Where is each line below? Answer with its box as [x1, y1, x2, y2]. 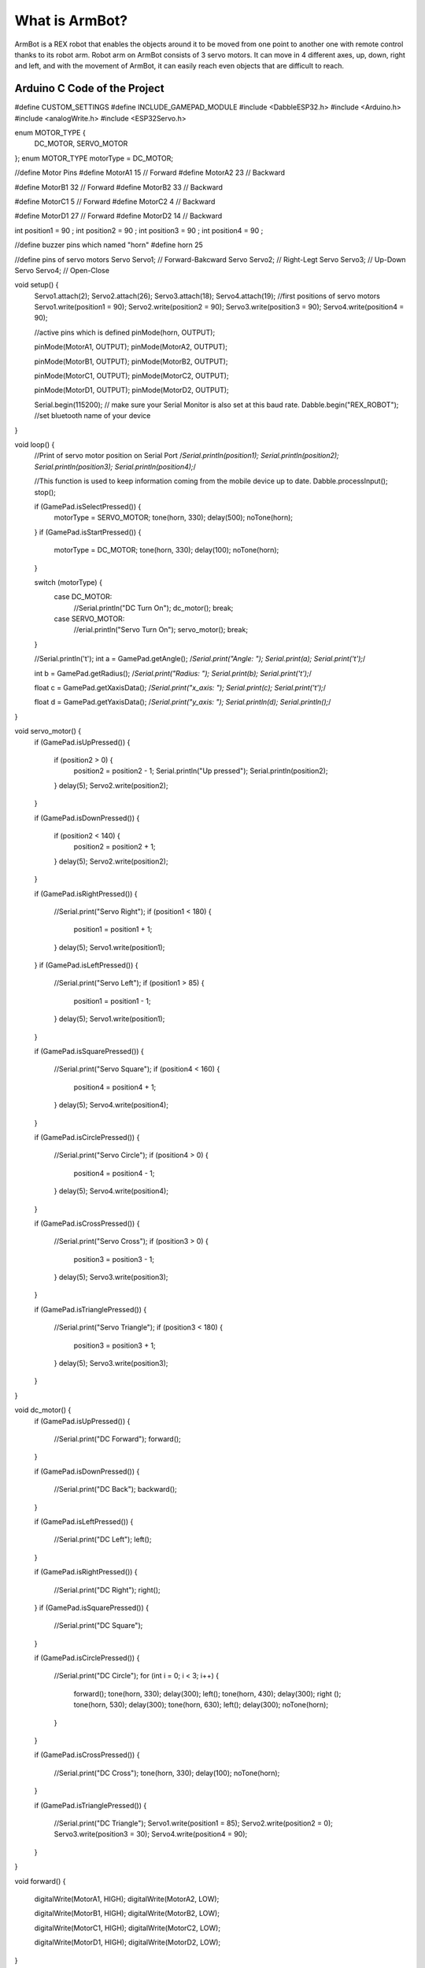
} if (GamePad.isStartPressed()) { [34, 527, 142, 537]
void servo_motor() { [14, 727, 82, 736]
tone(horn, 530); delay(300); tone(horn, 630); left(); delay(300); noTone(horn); [73, 1700, 329, 1710]
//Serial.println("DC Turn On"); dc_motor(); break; [73, 603, 234, 612]
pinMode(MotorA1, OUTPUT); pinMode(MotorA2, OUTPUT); [34, 342, 228, 352]
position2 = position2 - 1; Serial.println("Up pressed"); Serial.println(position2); [73, 766, 328, 775]
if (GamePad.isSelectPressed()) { [34, 501, 142, 511]
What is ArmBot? [14, 12, 128, 29]
